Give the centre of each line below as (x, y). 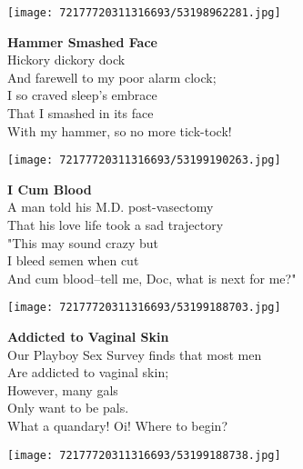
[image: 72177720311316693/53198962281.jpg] (144, 13)
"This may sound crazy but (83, 242)
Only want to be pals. (68, 408)
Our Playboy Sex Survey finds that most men (135, 354)
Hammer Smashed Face (82, 41)
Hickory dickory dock (66, 60)
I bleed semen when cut (73, 260)
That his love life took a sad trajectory (116, 225)
